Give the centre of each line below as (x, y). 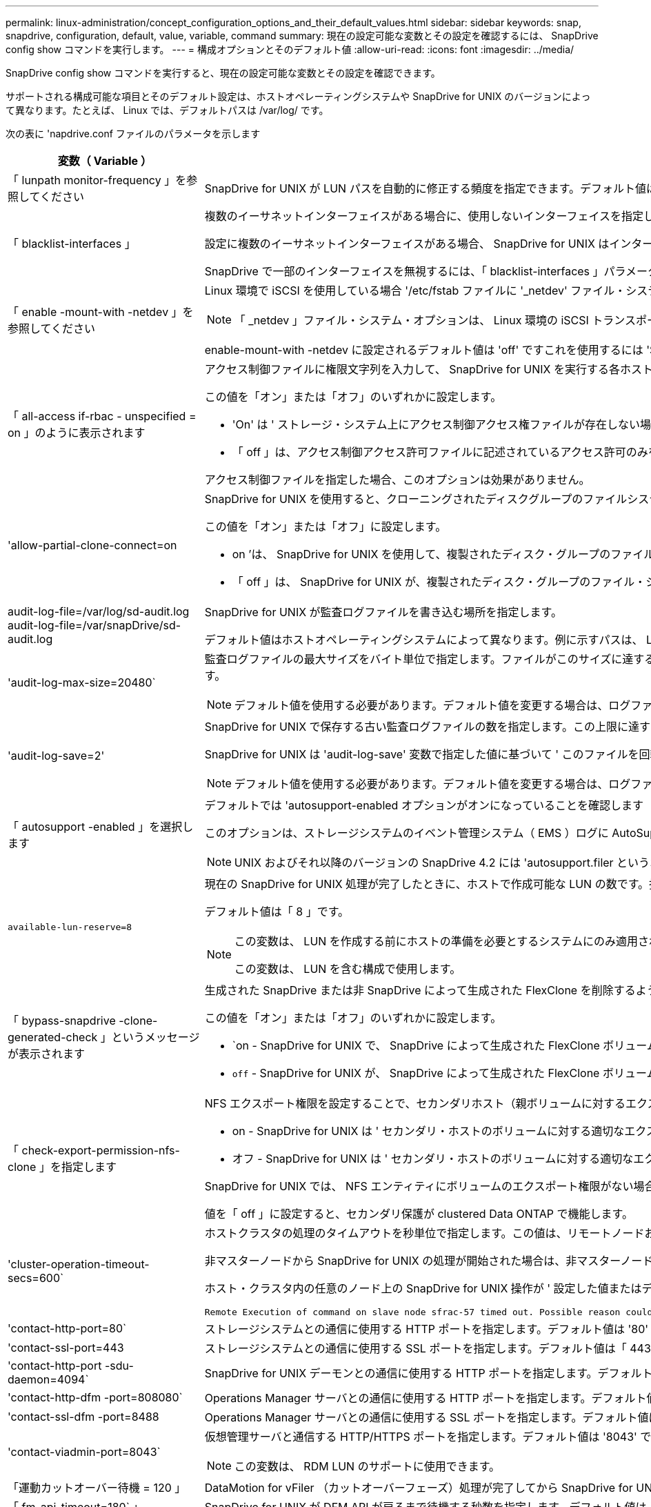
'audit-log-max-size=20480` (82, 682)
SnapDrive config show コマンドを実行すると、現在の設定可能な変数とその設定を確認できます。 (223, 73)
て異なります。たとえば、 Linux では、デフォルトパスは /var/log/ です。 (167, 110)
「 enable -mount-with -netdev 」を (101, 312)
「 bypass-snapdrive (62, 1021)
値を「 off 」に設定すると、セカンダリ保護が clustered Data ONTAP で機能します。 (419, 1214)
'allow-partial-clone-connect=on (92, 545)
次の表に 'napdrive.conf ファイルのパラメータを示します (133, 134)
